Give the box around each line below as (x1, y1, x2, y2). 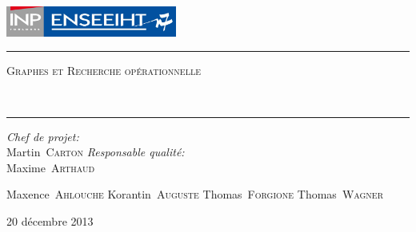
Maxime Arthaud (6, 159, 95, 175)
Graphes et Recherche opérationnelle (6, 62, 201, 79)
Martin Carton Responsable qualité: (6, 144, 185, 160)
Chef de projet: (6, 128, 79, 144)
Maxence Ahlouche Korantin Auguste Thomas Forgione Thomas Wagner (6, 186, 384, 203)
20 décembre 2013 (6, 212, 94, 229)
